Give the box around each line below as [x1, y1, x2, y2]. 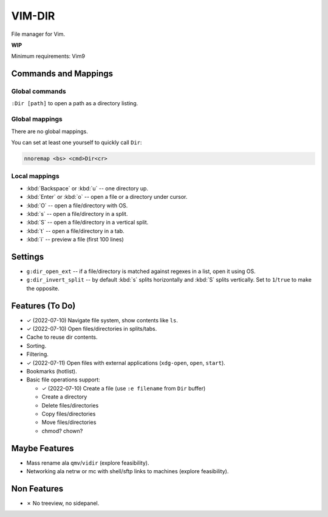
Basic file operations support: [26, 376, 100, 383]
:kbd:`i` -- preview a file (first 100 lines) [26, 236, 124, 243]
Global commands [11, 87, 66, 95]
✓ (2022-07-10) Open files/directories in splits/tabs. [26, 325, 157, 333]
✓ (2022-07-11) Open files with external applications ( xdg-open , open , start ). [26, 359, 226, 366]
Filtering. [26, 350, 49, 358]
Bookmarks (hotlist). [26, 368, 77, 375]
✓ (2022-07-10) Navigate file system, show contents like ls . [26, 316, 179, 324]
